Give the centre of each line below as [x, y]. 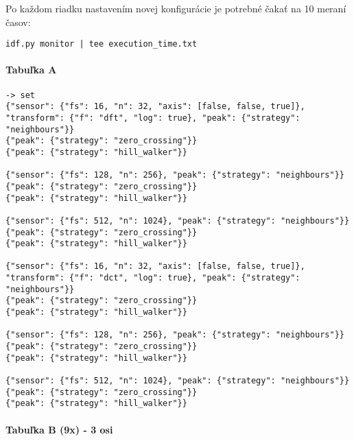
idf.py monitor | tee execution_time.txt [102, 44]
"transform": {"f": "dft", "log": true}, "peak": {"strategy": [153, 118]
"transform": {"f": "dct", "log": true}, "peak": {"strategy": [153, 278]
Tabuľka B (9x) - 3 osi [59, 429]
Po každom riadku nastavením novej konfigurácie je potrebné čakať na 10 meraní [176, 8]
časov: [18, 22]
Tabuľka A [31, 70]
